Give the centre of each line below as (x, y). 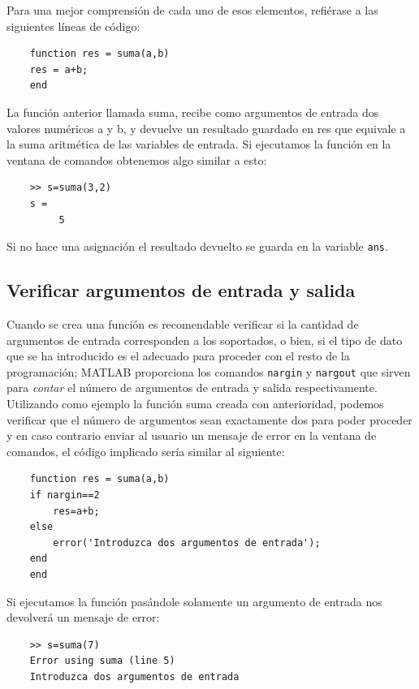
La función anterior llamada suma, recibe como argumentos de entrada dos (193, 112)
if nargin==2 (65, 495)
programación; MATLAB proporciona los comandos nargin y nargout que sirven (209, 371)
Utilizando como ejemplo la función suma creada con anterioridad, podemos (195, 404)
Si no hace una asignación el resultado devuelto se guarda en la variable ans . (197, 246)
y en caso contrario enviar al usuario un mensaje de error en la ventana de (192, 435)
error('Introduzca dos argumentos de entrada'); (187, 543)
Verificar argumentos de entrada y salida (181, 290)
